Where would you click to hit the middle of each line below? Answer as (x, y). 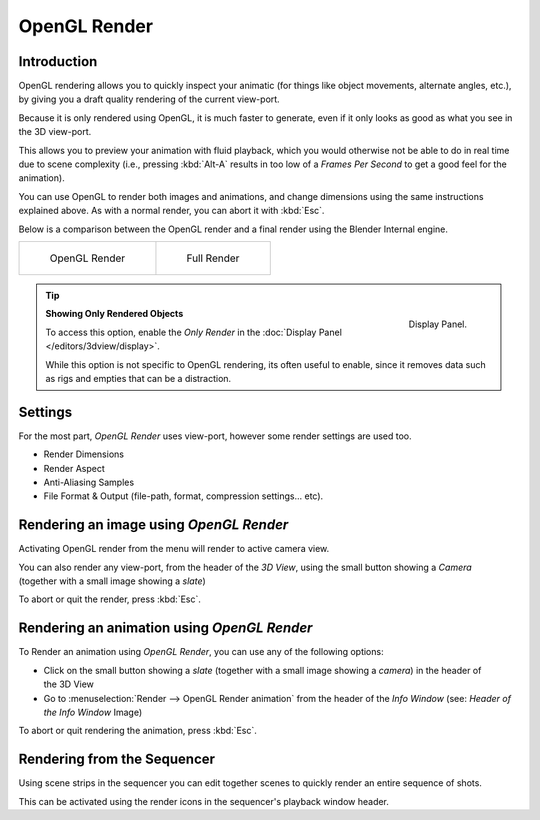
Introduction (58, 61)
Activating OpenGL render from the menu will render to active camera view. (174, 549)
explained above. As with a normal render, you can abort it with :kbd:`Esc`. (171, 211)
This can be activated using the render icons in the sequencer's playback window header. (204, 801)
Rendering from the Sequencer (116, 759)
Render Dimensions (84, 454)
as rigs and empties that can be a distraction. (138, 378)
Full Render (213, 258)
